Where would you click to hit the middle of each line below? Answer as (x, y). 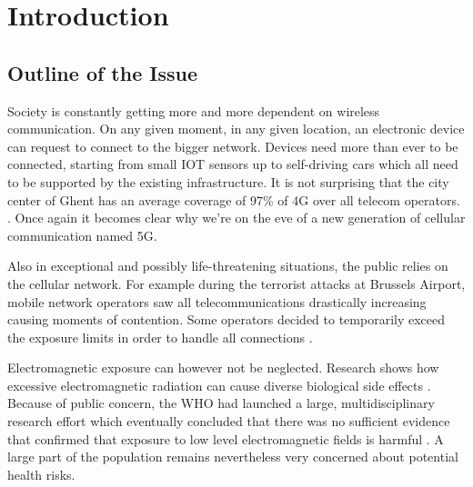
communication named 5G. (82, 235)
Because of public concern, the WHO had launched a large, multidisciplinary (221, 403)
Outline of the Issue (102, 72)
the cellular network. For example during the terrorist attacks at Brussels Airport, (236, 283)
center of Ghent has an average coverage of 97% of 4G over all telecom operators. (234, 199)
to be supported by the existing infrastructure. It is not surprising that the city (228, 181)
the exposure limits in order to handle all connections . (160, 337)
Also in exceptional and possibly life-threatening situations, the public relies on (228, 266)
